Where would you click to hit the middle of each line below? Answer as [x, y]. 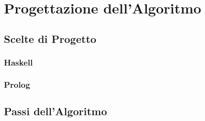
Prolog [17, 84]
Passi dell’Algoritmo [56, 111]
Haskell [18, 62]
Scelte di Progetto [50, 38]
